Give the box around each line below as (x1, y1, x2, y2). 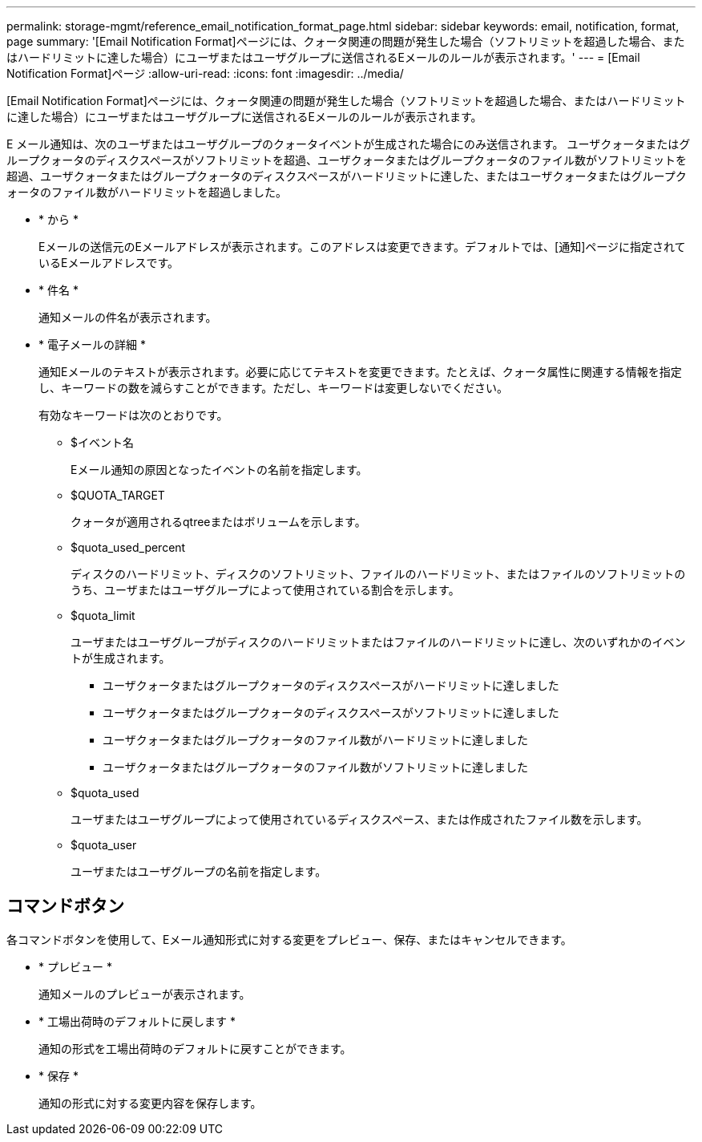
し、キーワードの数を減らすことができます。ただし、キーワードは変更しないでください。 (38, 381, 508, 395)
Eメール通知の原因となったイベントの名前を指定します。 (71, 463, 368, 476)
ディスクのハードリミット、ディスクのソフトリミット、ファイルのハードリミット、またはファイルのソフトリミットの (71, 567, 686, 581)
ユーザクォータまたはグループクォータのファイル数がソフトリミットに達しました (103, 760, 528, 774)
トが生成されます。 (71, 651, 171, 665)
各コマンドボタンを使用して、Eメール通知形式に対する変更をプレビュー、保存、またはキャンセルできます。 (6, 932, 572, 946)
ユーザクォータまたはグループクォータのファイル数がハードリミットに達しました (103, 733, 528, 747)
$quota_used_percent (71, 541, 186, 554)
